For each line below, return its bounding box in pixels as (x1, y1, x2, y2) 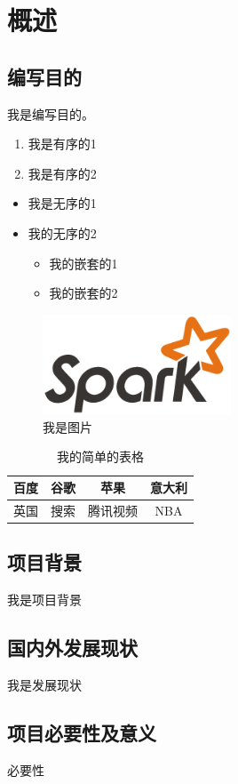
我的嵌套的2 (49, 284, 118, 302)
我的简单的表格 (57, 447, 144, 466)
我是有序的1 (28, 134, 97, 153)
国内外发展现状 (7, 634, 138, 661)
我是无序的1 (28, 194, 97, 212)
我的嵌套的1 (49, 253, 118, 272)
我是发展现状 (7, 676, 82, 694)
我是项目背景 (7, 590, 82, 609)
